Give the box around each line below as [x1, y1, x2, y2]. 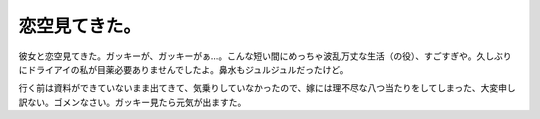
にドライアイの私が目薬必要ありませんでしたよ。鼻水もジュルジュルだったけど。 [18, 63, 349, 75]
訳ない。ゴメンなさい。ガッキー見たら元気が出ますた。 [18, 96, 247, 108]
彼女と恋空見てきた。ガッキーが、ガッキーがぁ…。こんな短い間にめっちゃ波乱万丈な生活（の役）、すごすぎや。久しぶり [18, 50, 512, 62]
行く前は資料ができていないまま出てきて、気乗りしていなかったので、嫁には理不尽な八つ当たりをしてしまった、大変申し [18, 82, 516, 94]
